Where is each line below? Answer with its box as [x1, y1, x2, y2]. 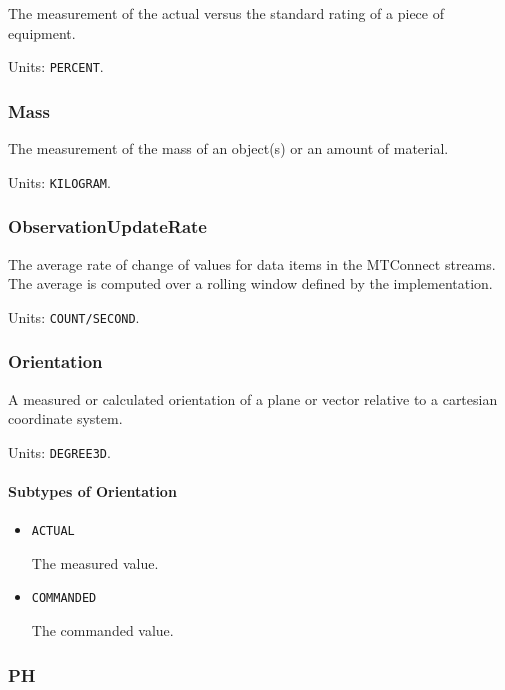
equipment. [8, 22, 76, 43]
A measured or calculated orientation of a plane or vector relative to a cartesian [8, 388, 498, 409]
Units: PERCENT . [8, 56, 104, 77]
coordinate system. [8, 408, 123, 429]
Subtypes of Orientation [8, 481, 177, 502]
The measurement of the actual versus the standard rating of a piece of [8, 3, 444, 23]
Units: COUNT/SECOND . [8, 306, 140, 327]
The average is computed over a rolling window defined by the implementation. [8, 273, 493, 294]
